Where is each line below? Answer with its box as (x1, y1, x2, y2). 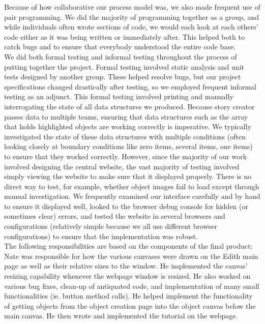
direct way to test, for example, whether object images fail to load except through (4, 181, 259, 191)
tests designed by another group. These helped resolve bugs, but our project (4, 71, 241, 82)
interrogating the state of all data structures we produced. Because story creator (4, 101, 255, 111)
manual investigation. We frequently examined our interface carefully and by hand (4, 191, 260, 201)
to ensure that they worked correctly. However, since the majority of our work (4, 151, 247, 161)
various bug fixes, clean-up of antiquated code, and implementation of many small (4, 280, 259, 291)
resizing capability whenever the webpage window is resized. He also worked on (4, 271, 251, 281)
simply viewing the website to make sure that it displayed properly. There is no (4, 171, 252, 182)
